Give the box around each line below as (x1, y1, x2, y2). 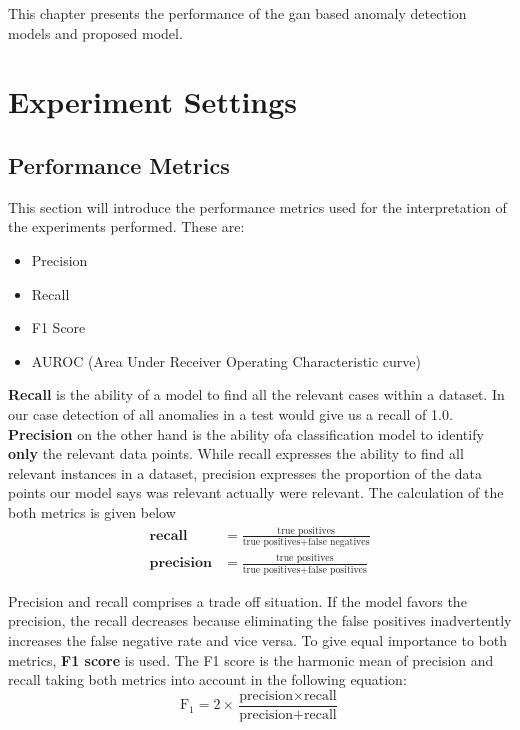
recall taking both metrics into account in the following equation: (8, 669, 407, 690)
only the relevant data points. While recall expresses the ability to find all (8, 443, 464, 464)
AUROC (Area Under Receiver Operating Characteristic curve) (31, 350, 422, 371)
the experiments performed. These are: (8, 216, 245, 237)
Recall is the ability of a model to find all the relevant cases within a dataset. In (8, 384, 505, 405)
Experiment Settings (8, 81, 298, 122)
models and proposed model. (8, 22, 183, 43)
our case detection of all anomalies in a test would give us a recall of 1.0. (8, 403, 453, 424)
